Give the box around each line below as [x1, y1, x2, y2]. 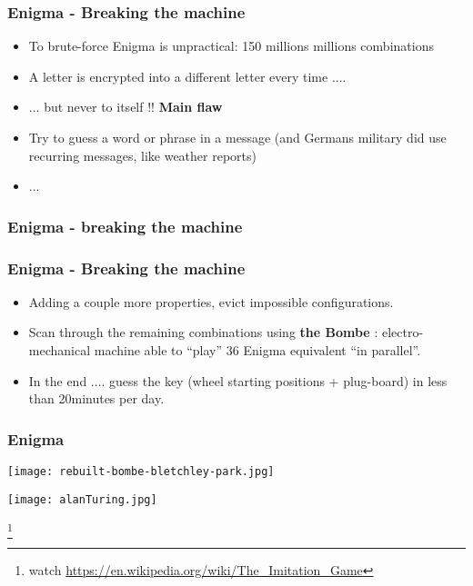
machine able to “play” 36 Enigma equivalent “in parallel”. [94, 341, 421, 360]
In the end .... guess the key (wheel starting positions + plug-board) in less [28, 371, 448, 390]
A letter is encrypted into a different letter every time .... [28, 66, 347, 85]
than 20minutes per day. [28, 389, 165, 408]
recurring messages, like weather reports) [28, 145, 257, 164]
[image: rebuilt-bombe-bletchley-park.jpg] [7, 465, 275, 479]
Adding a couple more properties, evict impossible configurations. [28, 292, 394, 311]
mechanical [28, 341, 91, 360]
